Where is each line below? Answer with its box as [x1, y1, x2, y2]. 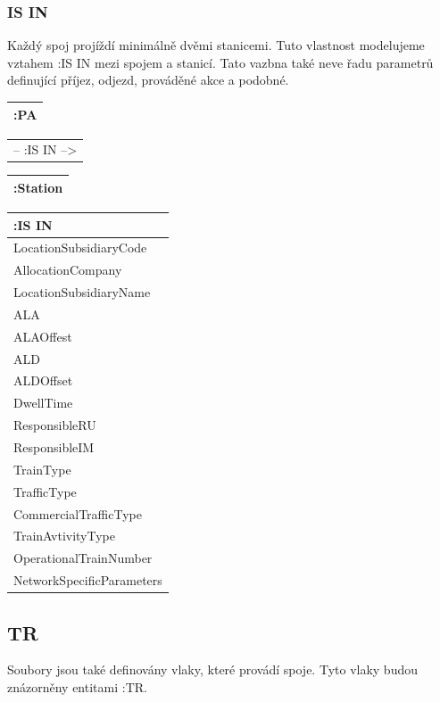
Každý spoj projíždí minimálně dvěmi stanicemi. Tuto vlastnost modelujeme [7, 36, 425, 54]
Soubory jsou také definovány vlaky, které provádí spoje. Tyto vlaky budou [7, 660, 419, 679]
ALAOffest [13, 326, 72, 345]
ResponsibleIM [13, 437, 95, 456]
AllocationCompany [13, 260, 122, 279]
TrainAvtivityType [13, 526, 116, 545]
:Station [13, 178, 63, 196]
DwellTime [13, 393, 73, 412]
